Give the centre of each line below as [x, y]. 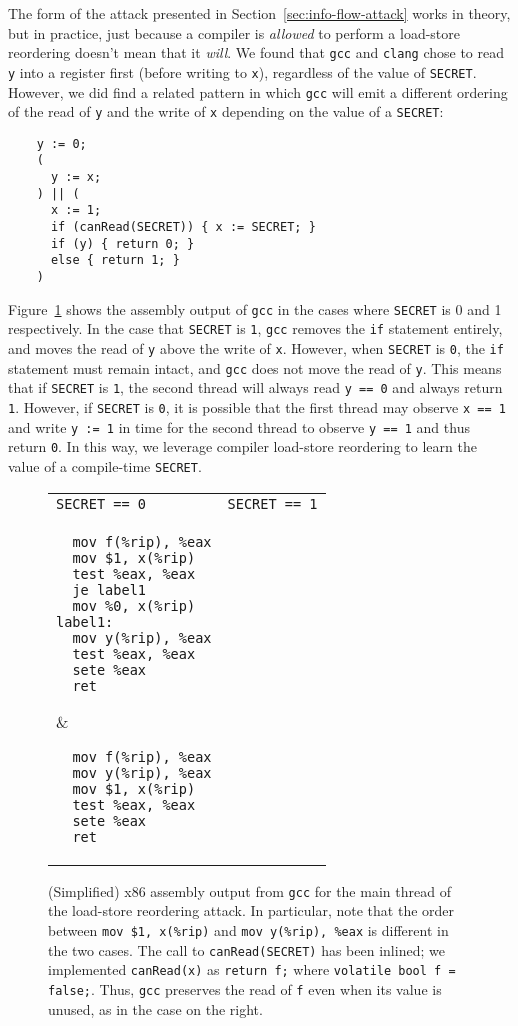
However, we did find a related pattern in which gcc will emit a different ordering [258, 91]
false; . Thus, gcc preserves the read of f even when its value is [245, 988]
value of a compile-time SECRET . [105, 465]
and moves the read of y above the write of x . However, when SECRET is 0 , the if [256, 348]
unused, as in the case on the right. [155, 1008]
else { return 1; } [115, 260]
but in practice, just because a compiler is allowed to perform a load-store [234, 32]
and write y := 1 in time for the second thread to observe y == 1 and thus [239, 426]
